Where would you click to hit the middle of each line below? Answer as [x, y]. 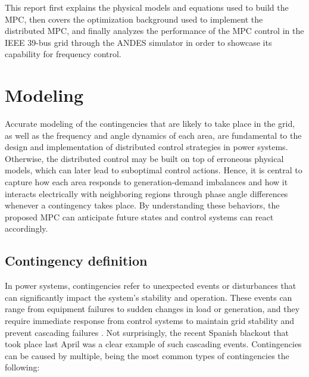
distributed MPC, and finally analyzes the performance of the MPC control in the [154, 31]
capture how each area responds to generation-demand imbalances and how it [146, 182]
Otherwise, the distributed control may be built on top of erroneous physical [144, 158]
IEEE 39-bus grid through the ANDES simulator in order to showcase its [138, 42]
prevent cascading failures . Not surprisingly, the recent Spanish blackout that [147, 332]
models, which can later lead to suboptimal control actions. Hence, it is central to [154, 170]
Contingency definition [76, 261]
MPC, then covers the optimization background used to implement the [134, 19]
